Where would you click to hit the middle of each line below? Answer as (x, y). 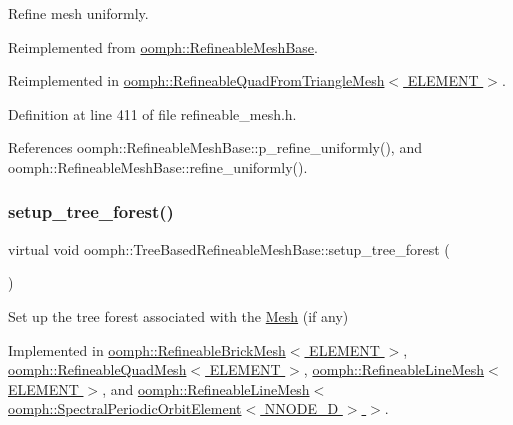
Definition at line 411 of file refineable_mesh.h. (152, 113)
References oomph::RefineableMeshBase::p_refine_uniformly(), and (215, 147)
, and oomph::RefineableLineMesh (206, 388)
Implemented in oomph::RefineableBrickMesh (147, 349)
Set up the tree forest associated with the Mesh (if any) (178, 315)
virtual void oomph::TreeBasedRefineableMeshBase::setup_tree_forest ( (229, 248)
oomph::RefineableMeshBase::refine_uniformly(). (158, 166)
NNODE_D (301, 408)
